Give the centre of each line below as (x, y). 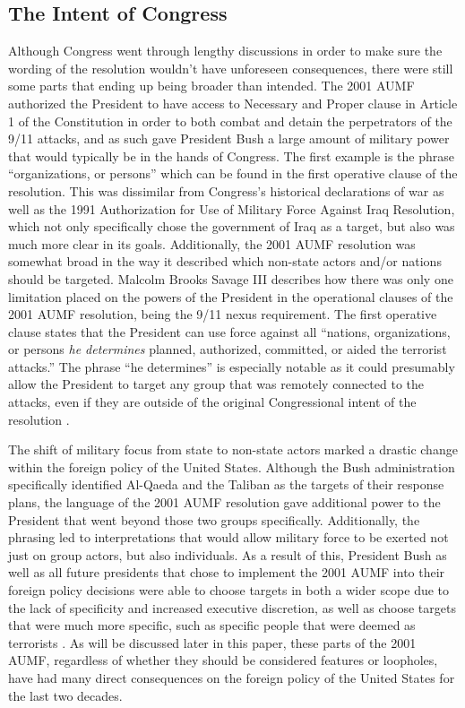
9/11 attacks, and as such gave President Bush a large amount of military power (229, 138)
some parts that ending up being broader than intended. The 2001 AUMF (211, 86)
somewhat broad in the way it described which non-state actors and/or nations (225, 261)
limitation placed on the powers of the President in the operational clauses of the (231, 296)
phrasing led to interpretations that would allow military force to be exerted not (228, 537)
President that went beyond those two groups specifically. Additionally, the (214, 519)
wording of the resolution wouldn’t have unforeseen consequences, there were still (231, 68)
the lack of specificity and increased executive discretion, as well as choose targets (232, 607)
